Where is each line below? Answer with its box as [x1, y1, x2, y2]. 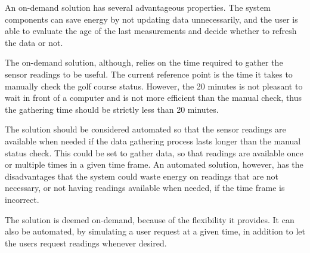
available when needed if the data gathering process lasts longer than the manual [5, 134, 301, 147]
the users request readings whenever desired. [5, 236, 167, 249]
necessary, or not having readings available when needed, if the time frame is [5, 181, 285, 194]
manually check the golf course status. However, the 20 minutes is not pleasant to [5, 79, 303, 92]
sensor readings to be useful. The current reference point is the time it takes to [5, 67, 293, 80]
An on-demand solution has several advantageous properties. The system [5, 1, 271, 13]
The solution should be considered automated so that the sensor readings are [5, 123, 286, 135]
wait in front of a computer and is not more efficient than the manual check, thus [5, 91, 302, 104]
